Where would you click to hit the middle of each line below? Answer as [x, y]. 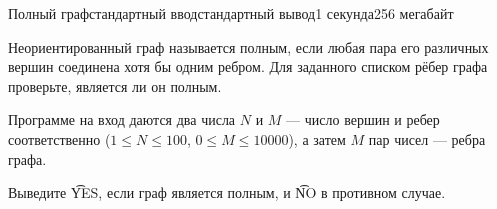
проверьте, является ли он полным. [115, 85]
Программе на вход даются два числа [122, 119]
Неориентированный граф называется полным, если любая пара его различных [248, 46]
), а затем [317, 138]
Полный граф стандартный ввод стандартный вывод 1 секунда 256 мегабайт [231, 13]
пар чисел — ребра [427, 138]
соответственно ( [59, 138]
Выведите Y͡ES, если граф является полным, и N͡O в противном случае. [227, 192]
